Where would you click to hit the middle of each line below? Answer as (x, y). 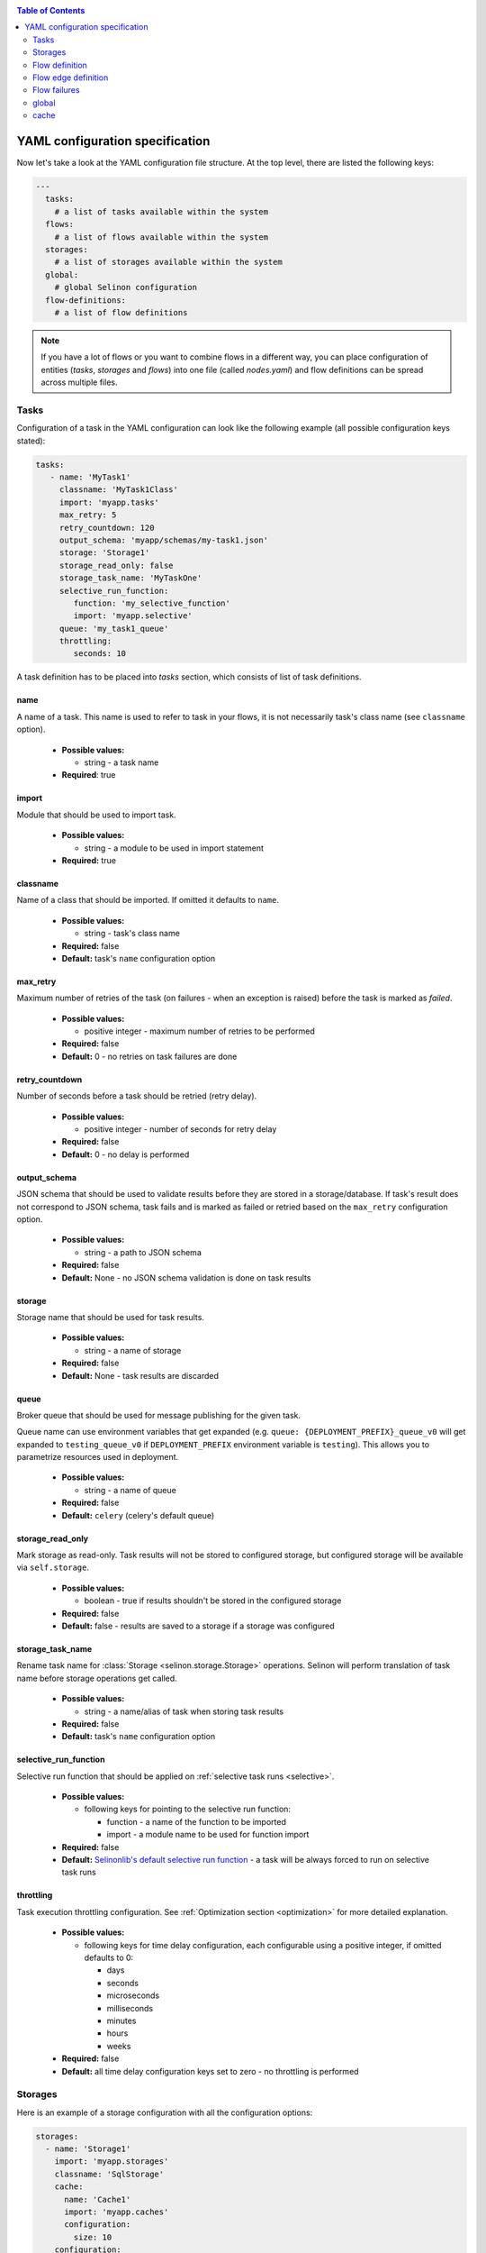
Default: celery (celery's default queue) (138, 1515)
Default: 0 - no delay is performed (126, 1154)
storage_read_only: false (117, 565)
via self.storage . (53, 1567)
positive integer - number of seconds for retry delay (180, 1129)
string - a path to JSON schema (143, 1252)
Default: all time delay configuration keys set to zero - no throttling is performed (210, 2071)
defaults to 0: (109, 1957)
